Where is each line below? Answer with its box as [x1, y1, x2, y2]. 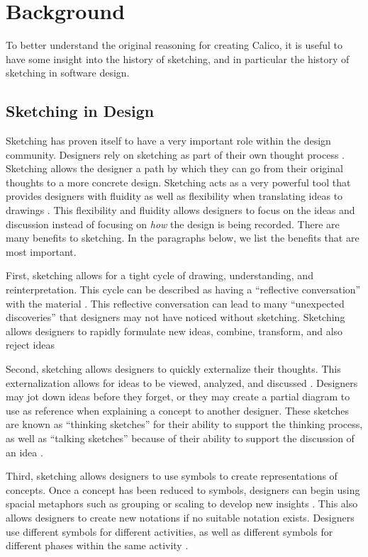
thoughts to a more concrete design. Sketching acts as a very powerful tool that [6, 174, 351, 189]
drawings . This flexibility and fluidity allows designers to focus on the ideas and [6, 203, 355, 218]
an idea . [6, 444, 43, 459]
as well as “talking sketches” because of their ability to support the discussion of [6, 430, 355, 445]
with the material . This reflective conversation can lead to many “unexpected [6, 296, 345, 310]
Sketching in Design [6, 100, 155, 122]
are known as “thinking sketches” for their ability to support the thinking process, [6, 417, 363, 432]
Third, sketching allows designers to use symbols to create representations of [6, 468, 338, 483]
